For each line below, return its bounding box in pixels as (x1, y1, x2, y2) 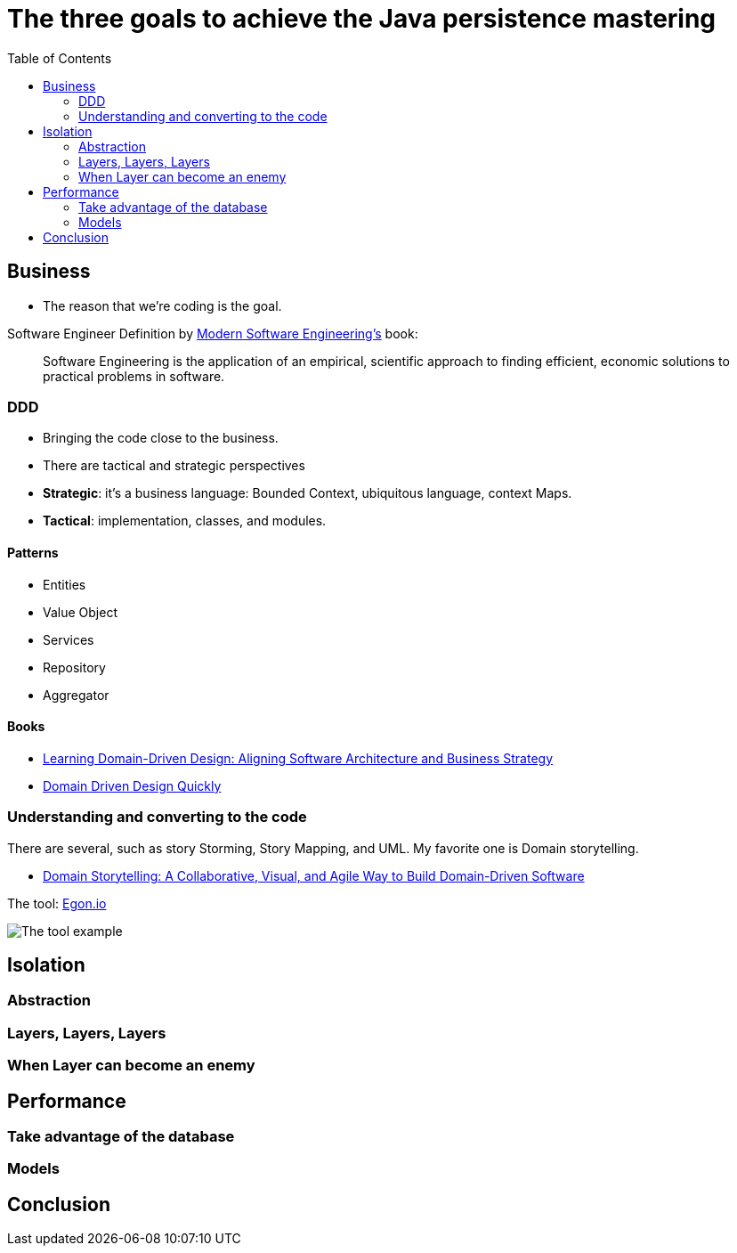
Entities (43, 576, 86, 592)
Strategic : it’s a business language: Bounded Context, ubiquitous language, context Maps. (43, 485, 572, 501)
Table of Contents (7, 50, 112, 66)
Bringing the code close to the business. (43, 430, 279, 446)
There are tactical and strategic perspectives (43, 458, 305, 474)
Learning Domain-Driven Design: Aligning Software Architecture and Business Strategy (43, 750, 554, 766)
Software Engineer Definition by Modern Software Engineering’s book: (7, 325, 418, 341)
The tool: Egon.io (7, 895, 107, 911)
